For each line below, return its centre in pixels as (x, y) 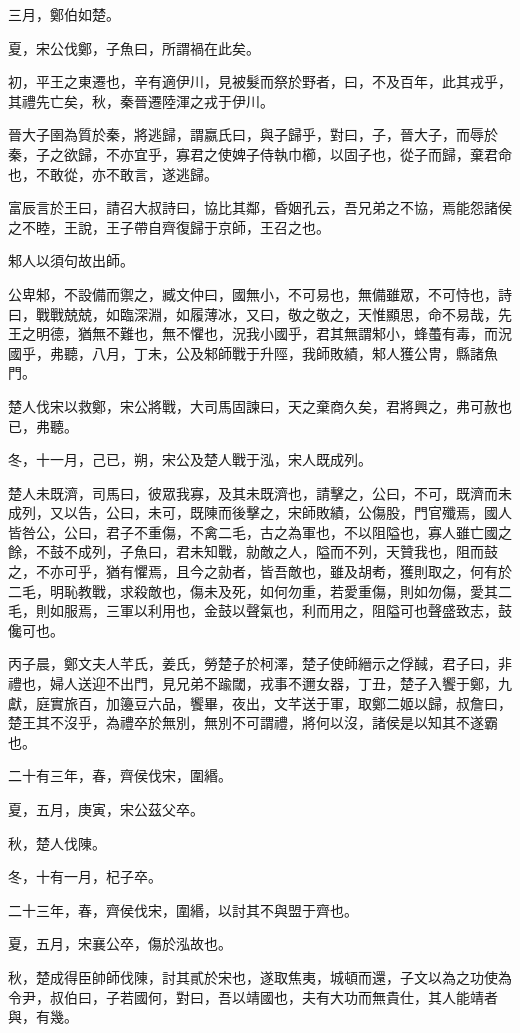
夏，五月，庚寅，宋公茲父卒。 (106, 809)
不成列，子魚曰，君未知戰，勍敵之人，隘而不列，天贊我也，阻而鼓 (280, 551)
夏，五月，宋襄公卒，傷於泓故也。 (120, 943)
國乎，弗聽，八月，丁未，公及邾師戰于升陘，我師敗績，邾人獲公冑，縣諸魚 (253, 352)
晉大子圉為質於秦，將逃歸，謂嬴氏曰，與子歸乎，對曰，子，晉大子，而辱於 (253, 134)
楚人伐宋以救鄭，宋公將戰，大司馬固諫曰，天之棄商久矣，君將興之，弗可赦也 (260, 405)
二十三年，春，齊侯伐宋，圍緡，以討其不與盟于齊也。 (183, 909)
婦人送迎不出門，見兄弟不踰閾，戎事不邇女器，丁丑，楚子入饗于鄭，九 (280, 683)
